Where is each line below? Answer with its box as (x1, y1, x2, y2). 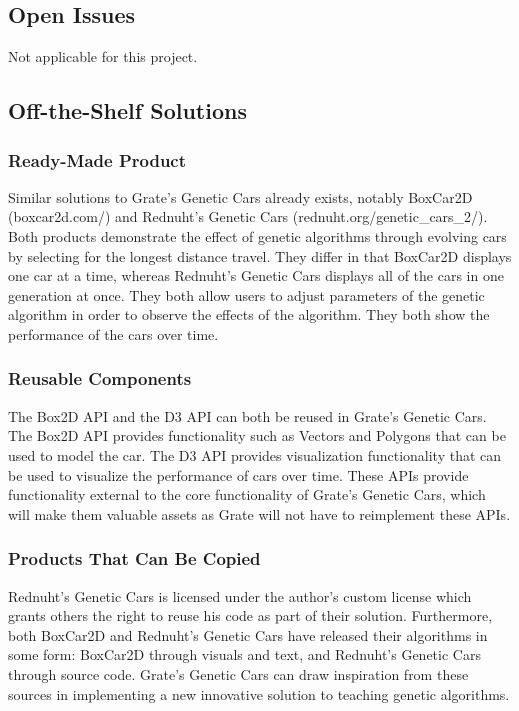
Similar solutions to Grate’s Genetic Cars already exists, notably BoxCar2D (8, 186, 473, 207)
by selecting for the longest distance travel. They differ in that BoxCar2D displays (8, 245, 512, 266)
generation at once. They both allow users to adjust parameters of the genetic (8, 284, 485, 305)
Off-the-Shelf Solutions (8, 95, 247, 126)
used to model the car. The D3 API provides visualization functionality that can (8, 444, 502, 465)
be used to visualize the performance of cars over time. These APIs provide (8, 464, 469, 485)
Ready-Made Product (8, 147, 187, 172)
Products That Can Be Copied (8, 546, 261, 571)
